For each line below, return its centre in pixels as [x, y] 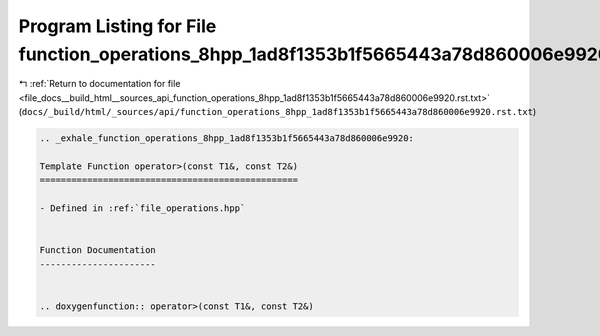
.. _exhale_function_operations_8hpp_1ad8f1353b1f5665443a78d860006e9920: [227, 138]
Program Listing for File [117, 26]
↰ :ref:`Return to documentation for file [99, 84]
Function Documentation [98, 250]
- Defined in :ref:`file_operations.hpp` [142, 208]
